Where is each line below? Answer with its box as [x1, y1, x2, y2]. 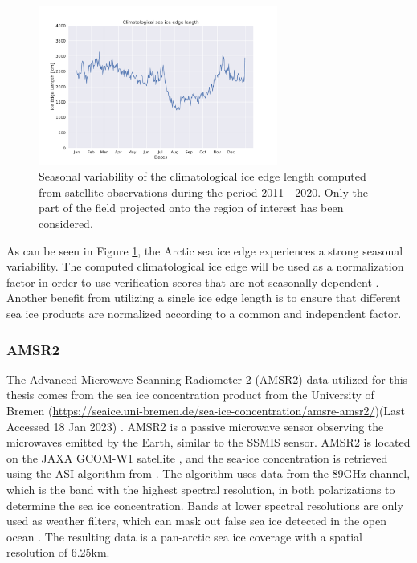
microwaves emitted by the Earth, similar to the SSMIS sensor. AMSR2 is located [6, 434, 411, 451]
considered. [39, 215, 93, 232]
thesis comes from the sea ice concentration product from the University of [6, 386, 374, 403]
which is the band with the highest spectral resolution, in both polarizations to [6, 480, 395, 497]
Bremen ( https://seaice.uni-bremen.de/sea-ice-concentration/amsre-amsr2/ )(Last [6, 402, 406, 418]
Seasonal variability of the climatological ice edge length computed [39, 168, 366, 185]
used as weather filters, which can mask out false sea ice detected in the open [6, 512, 386, 529]
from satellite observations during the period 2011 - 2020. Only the [39, 183, 368, 200]
